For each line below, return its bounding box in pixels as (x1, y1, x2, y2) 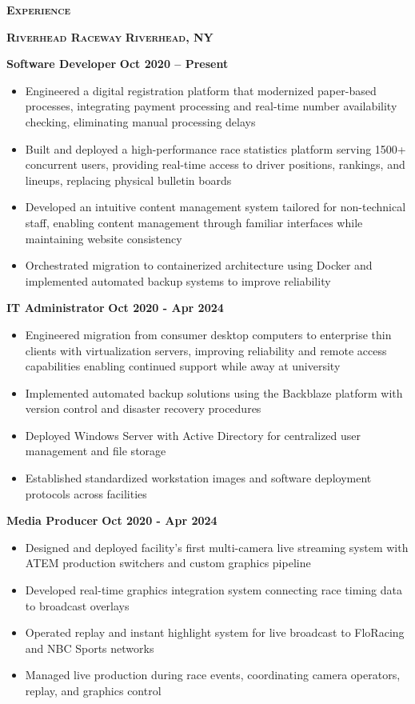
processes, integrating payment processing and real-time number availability (25, 98, 397, 114)
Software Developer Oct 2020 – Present (6, 55, 229, 72)
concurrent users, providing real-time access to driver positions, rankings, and (25, 156, 405, 173)
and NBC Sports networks (25, 639, 154, 656)
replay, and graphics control (25, 682, 162, 698)
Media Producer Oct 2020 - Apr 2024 (6, 512, 217, 529)
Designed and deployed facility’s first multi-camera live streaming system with (25, 538, 409, 555)
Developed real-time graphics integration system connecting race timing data (25, 582, 402, 598)
